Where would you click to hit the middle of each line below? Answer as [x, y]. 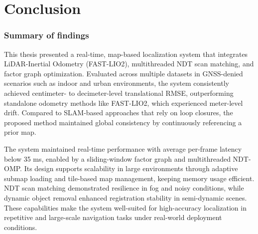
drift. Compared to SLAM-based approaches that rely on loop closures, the [119, 113]
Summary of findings [47, 35]
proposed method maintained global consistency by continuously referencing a [123, 122]
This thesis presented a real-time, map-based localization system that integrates [126, 54]
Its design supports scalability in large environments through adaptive [131, 168]
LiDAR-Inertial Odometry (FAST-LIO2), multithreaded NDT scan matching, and [129, 64]
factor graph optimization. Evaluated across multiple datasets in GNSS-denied [124, 73]
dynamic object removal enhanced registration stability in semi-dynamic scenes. [126, 197]
